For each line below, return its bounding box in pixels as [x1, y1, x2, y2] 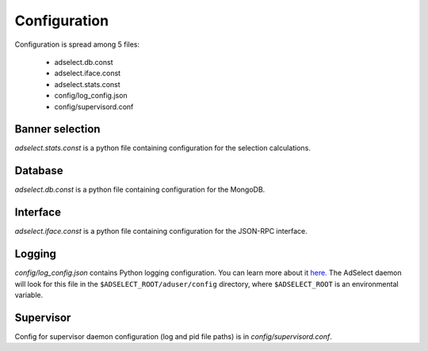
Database [14, 164, 63, 177]
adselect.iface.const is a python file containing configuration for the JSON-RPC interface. [14, 227, 308, 236]
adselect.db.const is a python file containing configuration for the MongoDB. [14, 185, 266, 194]
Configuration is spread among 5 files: [14, 40, 140, 49]
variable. [14, 290, 44, 299]
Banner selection [14, 123, 101, 136]
